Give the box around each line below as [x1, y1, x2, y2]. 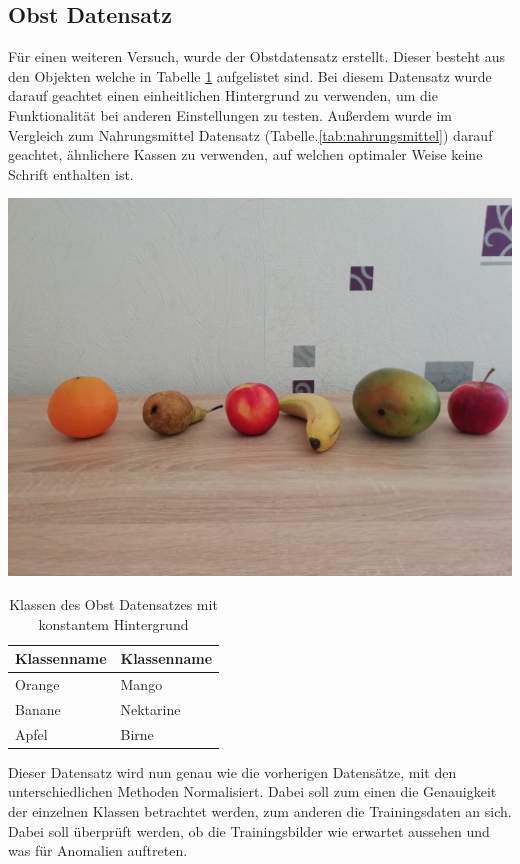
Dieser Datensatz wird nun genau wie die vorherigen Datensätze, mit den [8, 761, 457, 782]
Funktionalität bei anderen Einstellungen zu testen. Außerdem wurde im [8, 104, 453, 125]
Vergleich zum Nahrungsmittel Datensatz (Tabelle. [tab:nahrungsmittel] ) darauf [8, 124, 493, 145]
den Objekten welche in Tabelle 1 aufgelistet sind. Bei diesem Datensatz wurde [8, 65, 492, 86]
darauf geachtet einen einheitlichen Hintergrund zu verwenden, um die [8, 85, 438, 106]
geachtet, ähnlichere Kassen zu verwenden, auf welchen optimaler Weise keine [8, 144, 483, 165]
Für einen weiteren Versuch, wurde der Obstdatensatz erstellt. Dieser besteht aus [8, 46, 506, 67]
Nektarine [120, 698, 181, 719]
